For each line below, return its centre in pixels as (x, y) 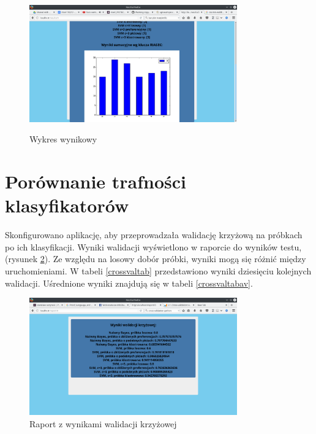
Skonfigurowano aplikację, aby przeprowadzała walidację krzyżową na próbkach (154, 235)
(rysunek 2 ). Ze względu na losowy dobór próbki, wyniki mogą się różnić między (156, 259)
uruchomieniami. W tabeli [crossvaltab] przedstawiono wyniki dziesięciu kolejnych (158, 271)
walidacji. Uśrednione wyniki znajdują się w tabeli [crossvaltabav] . (129, 283)
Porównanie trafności (96, 181)
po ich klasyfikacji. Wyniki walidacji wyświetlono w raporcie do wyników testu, (153, 246)
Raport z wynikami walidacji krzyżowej (103, 423)
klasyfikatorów (67, 205)
